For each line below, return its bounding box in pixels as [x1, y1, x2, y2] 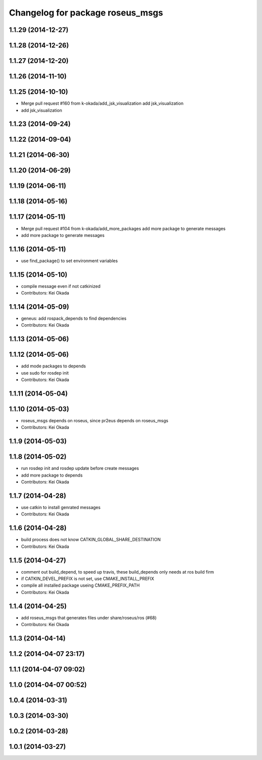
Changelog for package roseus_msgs [9, 7, 164, 18]
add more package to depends [21, 472, 83, 478]
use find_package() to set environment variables [21, 258, 118, 264]
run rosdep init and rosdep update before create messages [21, 465, 139, 471]
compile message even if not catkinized [21, 283, 100, 289]
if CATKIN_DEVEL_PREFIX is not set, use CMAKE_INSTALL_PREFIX [21, 576, 155, 582]
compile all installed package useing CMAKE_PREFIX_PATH [21, 582, 140, 588]
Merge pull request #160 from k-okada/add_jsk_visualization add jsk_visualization [21, 100, 184, 106]
